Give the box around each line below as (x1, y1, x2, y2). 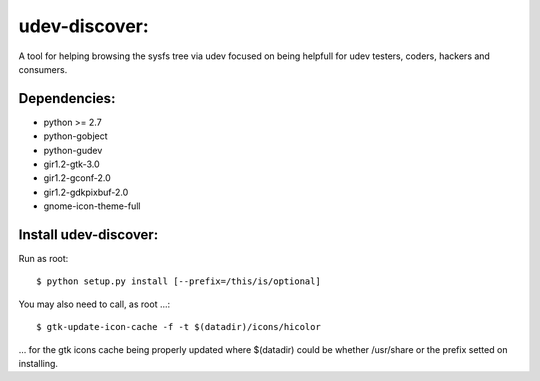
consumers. (18, 63, 68, 75)
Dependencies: (18, 90, 116, 107)
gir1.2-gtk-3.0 (43, 158, 100, 170)
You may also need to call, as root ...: (18, 298, 171, 310)
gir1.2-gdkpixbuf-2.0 (43, 186, 129, 198)
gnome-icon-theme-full (43, 200, 141, 212)
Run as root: (18, 253, 69, 265)
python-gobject (43, 130, 109, 142)
